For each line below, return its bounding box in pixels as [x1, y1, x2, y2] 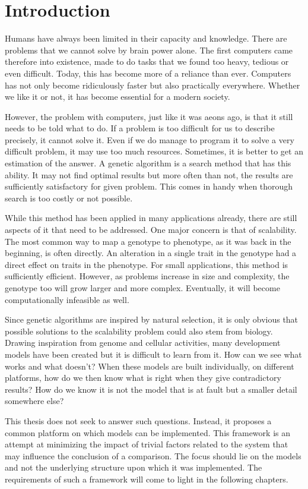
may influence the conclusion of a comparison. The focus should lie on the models [5, 449, 301, 462]
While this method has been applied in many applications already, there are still [5, 212, 297, 224]
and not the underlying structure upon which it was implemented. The [5, 461, 262, 474]
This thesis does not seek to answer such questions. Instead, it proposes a [5, 414, 272, 427]
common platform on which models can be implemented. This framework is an [5, 426, 290, 438]
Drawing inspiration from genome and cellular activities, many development [5, 336, 281, 349]
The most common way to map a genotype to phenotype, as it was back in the [5, 235, 291, 247]
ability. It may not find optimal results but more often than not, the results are [5, 168, 293, 181]
